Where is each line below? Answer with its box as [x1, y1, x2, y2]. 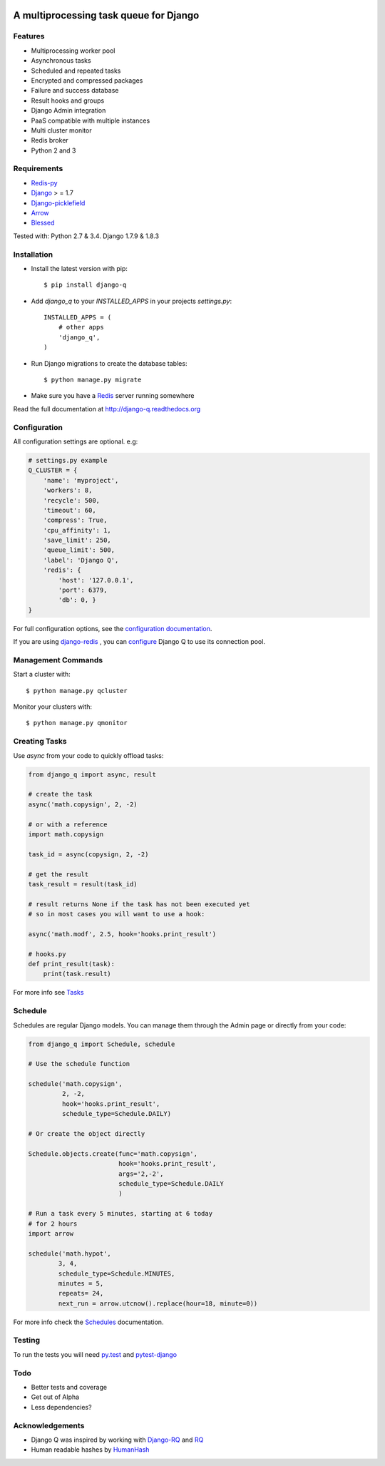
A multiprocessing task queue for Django [13, 9, 200, 21]
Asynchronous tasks [31, 56, 92, 65]
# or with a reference [28, 820, 108, 829]
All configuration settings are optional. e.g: [13, 437, 138, 446]
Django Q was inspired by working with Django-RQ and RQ [31, 1435, 204, 1444]
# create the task [28, 790, 93, 799]
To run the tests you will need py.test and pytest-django [13, 1350, 178, 1358]
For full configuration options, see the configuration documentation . [13, 624, 212, 632]
